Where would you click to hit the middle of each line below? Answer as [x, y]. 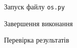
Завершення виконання [38, 23]
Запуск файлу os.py [35, 6]
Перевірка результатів [37, 40]
